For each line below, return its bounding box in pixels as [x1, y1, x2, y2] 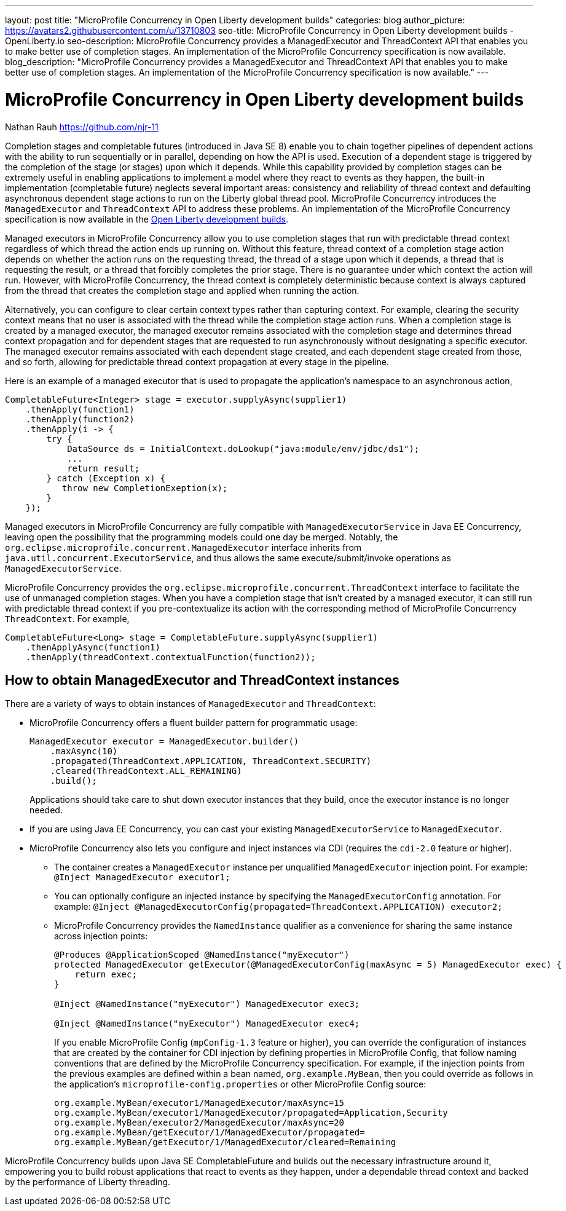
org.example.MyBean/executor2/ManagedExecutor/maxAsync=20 [54, 1118, 345, 1128]
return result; [67, 463, 140, 473]
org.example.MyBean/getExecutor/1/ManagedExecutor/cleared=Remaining [54, 1137, 396, 1148]
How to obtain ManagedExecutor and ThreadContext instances [5, 672, 399, 688]
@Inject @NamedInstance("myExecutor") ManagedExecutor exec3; [54, 999, 360, 1009]
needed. [29, 805, 63, 816]
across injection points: [54, 931, 148, 942]
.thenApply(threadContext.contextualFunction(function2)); [25, 652, 316, 662]
